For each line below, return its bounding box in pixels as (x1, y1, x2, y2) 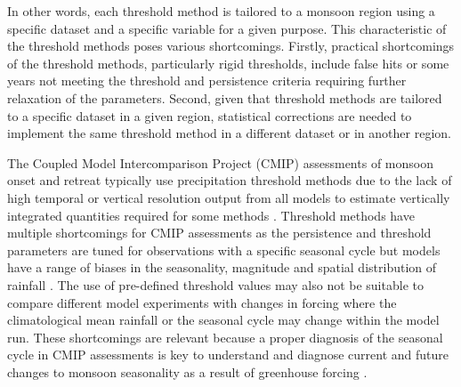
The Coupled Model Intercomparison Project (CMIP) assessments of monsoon (7, 153, 433, 172)
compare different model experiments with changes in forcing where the (7, 293, 397, 311)
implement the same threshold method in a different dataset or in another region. (7, 124, 451, 142)
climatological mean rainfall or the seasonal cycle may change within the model (7, 310, 440, 329)
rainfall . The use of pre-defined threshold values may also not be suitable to (7, 275, 424, 294)
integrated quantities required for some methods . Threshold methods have (7, 206, 415, 224)
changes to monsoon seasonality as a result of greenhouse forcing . (7, 362, 368, 381)
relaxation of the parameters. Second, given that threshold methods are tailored (7, 88, 442, 107)
